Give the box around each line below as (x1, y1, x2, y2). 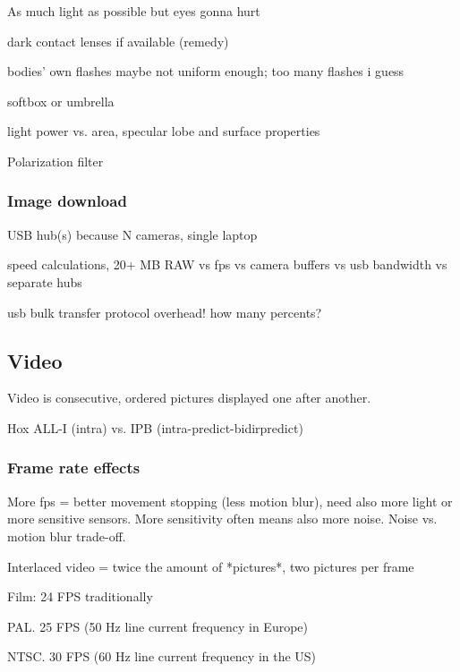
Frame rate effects (7, 456, 141, 479)
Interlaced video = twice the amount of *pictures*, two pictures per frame (7, 557, 414, 575)
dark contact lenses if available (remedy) (7, 31, 229, 50)
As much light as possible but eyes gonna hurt (7, 2, 260, 20)
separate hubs (7, 272, 82, 291)
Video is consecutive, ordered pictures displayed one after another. (7, 388, 371, 407)
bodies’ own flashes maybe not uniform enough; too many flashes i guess (7, 62, 405, 81)
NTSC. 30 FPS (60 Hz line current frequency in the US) (7, 647, 317, 666)
